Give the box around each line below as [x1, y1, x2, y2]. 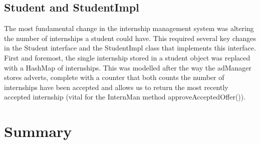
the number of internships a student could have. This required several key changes [4, 32, 256, 43]
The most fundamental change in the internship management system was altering [4, 23, 254, 33]
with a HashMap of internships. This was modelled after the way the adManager [4, 62, 252, 72]
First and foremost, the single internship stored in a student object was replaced [4, 52, 250, 62]
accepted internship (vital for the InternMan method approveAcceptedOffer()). [4, 91, 246, 102]
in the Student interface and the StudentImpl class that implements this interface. [4, 42, 256, 53]
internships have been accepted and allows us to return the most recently [4, 81, 228, 92]
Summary [4, 121, 72, 141]
